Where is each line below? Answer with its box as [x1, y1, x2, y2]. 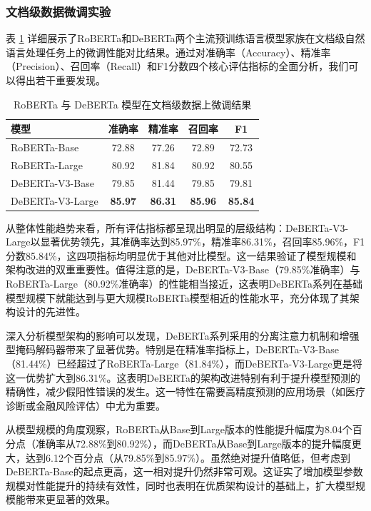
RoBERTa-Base [11, 140, 79, 155]
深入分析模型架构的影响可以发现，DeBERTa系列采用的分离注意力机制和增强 [6, 328, 360, 343]
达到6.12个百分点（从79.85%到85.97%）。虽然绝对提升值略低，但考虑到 [25, 450, 350, 465]
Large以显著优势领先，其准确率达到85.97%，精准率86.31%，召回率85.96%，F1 [6, 234, 365, 249]
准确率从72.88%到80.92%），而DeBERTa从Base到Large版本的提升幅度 [35, 435, 352, 450]
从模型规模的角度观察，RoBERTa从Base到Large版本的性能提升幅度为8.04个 [6, 422, 352, 437]
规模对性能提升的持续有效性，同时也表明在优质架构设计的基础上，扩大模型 [6, 477, 355, 492]
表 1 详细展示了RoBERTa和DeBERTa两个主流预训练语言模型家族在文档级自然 [6, 31, 365, 46]
